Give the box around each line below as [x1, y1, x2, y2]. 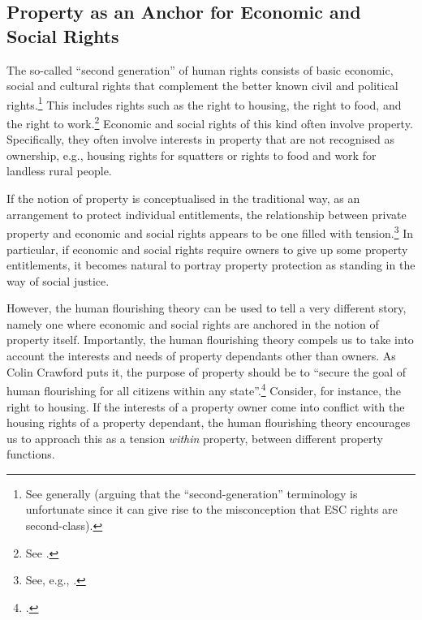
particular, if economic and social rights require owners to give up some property [6, 240, 408, 257]
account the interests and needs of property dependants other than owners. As [6, 347, 396, 364]
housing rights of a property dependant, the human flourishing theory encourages [6, 414, 411, 431]
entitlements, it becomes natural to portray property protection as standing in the [6, 256, 416, 273]
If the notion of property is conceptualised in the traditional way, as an [6, 190, 360, 207]
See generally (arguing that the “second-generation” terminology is [25, 484, 358, 502]
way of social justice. [6, 272, 110, 289]
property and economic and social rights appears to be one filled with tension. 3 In [6, 222, 413, 241]
